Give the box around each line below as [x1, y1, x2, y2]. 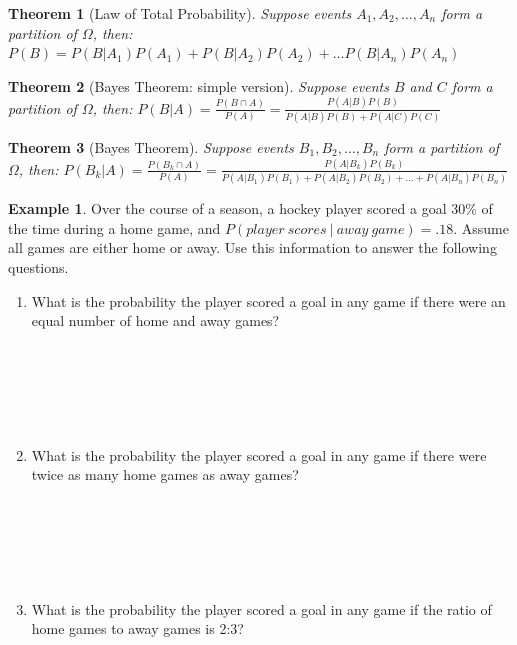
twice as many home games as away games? [31, 464, 299, 485]
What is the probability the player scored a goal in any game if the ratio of [31, 598, 492, 619]
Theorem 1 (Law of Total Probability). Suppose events [8, 3, 352, 23]
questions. [8, 257, 69, 277]
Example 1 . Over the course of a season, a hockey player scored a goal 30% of [8, 198, 493, 219]
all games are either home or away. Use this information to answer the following [8, 237, 497, 258]
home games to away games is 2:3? [31, 618, 244, 639]
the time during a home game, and [8, 217, 221, 238]
